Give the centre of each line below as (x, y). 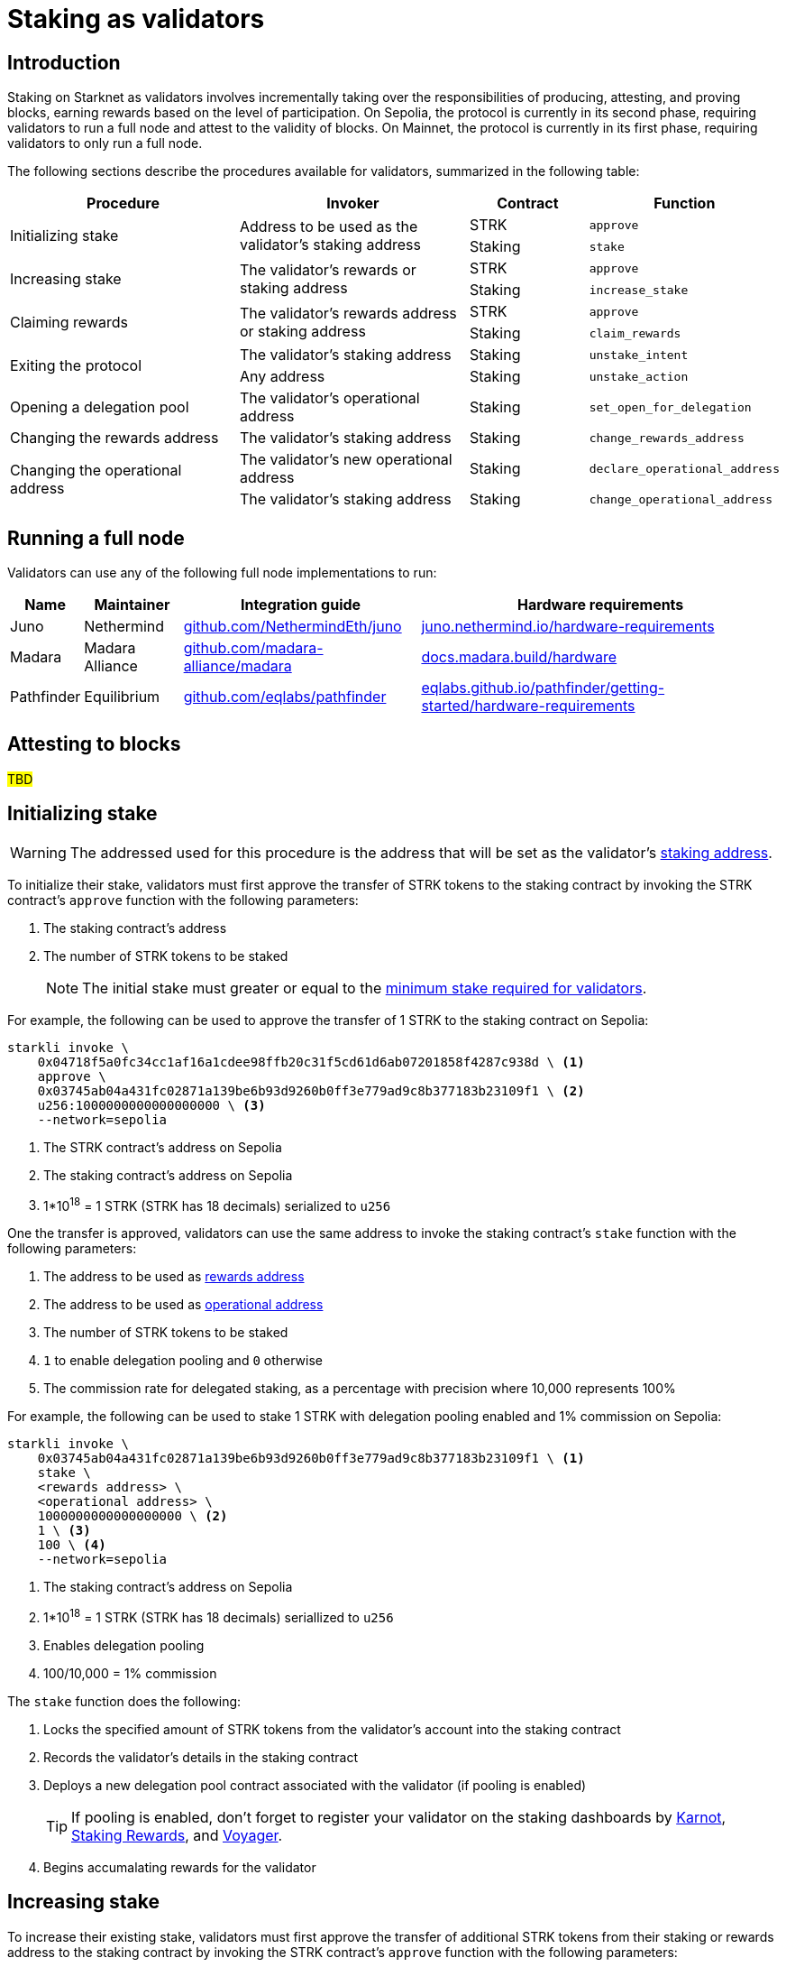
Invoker (353, 203)
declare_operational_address (684, 468)
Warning (38, 852)
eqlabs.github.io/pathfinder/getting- (543, 688)
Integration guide (301, 605)
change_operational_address (681, 499)
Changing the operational (96, 471)
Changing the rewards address (114, 438)
